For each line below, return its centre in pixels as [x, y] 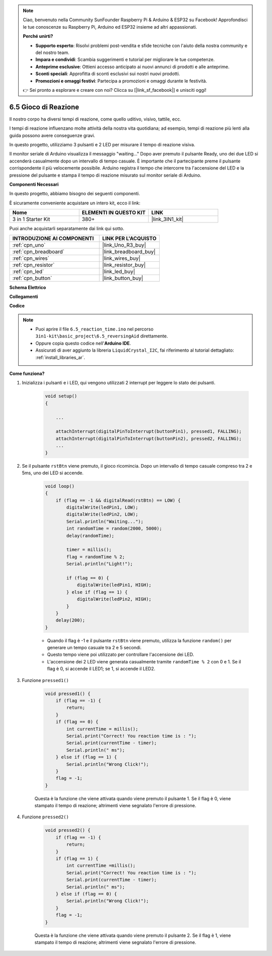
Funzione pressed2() [45, 817]
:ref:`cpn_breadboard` [39, 251]
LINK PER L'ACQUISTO [129, 238]
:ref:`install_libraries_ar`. [60, 357]
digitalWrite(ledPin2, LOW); [102, 514]
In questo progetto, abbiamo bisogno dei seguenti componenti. [75, 194]
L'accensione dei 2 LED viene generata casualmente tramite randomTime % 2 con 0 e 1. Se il [144, 661]
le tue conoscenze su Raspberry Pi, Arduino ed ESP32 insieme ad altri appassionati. [110, 27]
